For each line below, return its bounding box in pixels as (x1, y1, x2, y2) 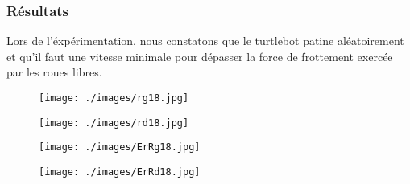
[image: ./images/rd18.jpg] (39, 117, 189, 129)
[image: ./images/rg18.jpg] (39, 92, 189, 104)
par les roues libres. (6, 63, 102, 80)
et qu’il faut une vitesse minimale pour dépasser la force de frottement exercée (6, 47, 393, 64)
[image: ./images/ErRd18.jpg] (39, 166, 201, 178)
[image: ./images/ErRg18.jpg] (39, 141, 201, 153)
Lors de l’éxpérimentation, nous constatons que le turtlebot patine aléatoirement (6, 32, 404, 49)
